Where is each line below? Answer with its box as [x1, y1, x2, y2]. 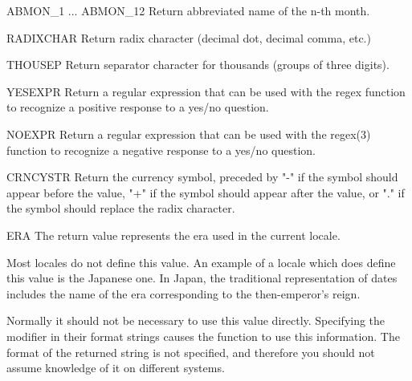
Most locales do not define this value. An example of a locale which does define [6, 253, 396, 270]
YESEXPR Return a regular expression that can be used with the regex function [6, 83, 406, 99]
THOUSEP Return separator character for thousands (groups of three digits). [6, 56, 390, 73]
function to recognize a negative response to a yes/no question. [6, 141, 316, 158]
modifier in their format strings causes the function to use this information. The [6, 327, 400, 344]
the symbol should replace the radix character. [6, 200, 235, 217]
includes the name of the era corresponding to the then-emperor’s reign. [6, 285, 361, 302]
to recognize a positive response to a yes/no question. [6, 99, 269, 116]
